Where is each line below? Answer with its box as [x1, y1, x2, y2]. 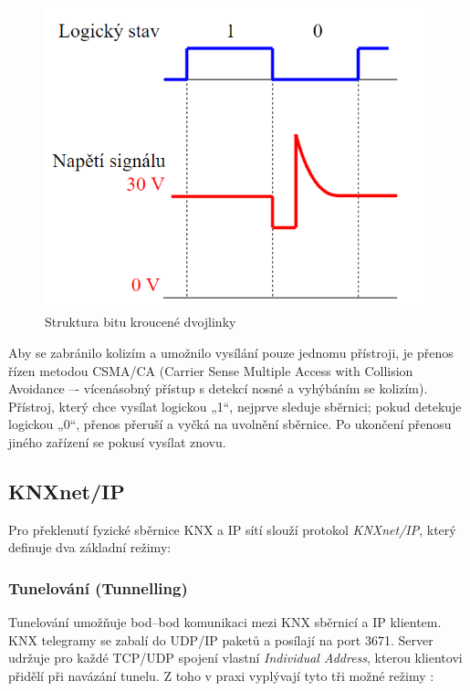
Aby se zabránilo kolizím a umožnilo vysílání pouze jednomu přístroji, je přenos [8, 342, 454, 361]
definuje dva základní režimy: [8, 538, 172, 557]
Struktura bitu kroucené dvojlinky [45, 312, 236, 331]
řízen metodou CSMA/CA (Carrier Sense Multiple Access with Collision [8, 361, 413, 380]
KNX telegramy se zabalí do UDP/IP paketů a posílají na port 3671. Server [8, 630, 433, 649]
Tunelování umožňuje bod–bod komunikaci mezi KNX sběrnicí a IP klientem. [8, 612, 442, 632]
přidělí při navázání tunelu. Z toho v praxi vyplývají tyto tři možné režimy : [8, 665, 434, 685]
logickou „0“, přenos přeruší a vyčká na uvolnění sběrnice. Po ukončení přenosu [8, 414, 452, 434]
